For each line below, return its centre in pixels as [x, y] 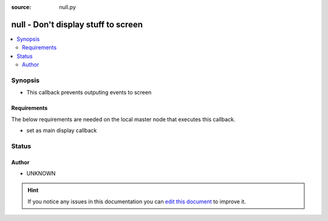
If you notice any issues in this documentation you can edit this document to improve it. [137, 202]
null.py [67, 7]
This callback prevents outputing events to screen [89, 93]
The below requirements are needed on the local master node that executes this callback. [123, 119]
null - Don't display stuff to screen [77, 24]
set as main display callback [62, 130]
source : [21, 7]
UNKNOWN [41, 173]
